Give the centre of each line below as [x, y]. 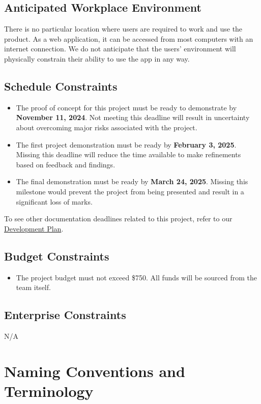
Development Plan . [34, 228]
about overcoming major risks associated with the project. [107, 127]
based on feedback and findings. [66, 164]
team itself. [33, 287]
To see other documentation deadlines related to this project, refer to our [118, 219]
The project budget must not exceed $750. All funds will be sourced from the [137, 277]
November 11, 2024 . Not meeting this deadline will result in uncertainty [133, 117]
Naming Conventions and [95, 371]
